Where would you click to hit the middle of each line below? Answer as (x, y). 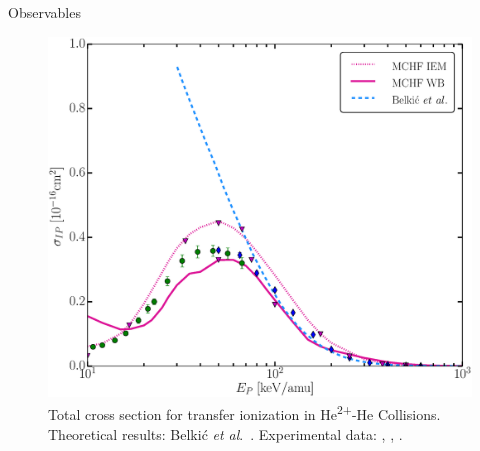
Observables (44, 12)
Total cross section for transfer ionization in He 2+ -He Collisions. (244, 413)
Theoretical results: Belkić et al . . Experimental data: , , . (225, 433)
